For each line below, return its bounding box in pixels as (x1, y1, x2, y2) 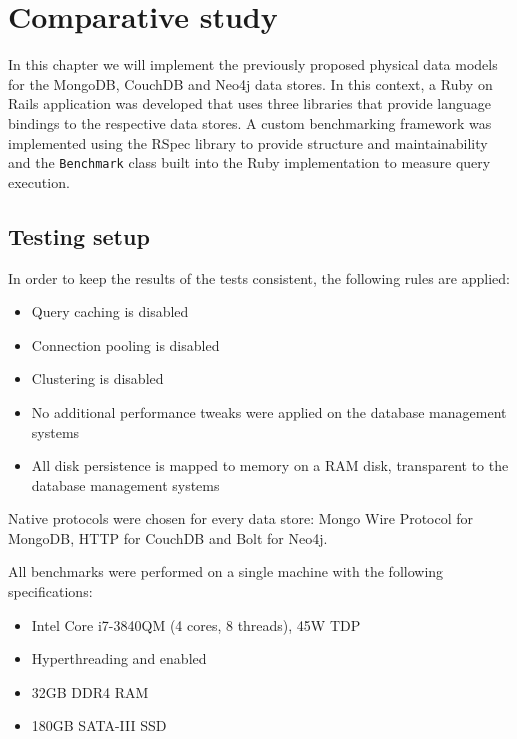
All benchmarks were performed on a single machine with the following (8, 561, 444, 582)
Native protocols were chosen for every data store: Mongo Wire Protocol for (8, 508, 474, 529)
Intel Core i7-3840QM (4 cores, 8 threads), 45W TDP (31, 614, 361, 635)
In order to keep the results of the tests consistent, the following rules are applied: (8, 267, 510, 288)
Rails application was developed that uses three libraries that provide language (8, 93, 491, 114)
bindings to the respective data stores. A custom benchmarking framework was (8, 112, 492, 133)
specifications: (8, 581, 93, 602)
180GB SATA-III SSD (31, 715, 167, 736)
